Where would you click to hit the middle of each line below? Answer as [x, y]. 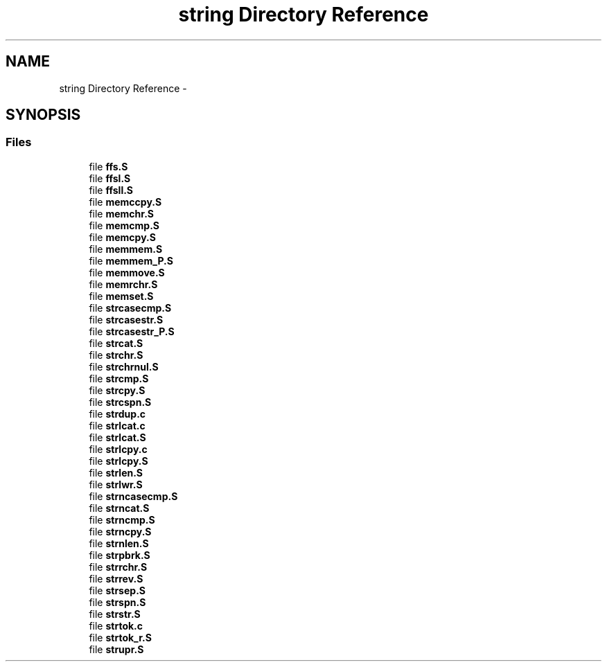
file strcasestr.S [126, 319]
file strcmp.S [119, 378]
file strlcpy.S [118, 461]
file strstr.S [115, 614]
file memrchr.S [123, 284]
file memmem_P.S [131, 260]
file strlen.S [116, 472]
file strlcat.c [117, 425]
